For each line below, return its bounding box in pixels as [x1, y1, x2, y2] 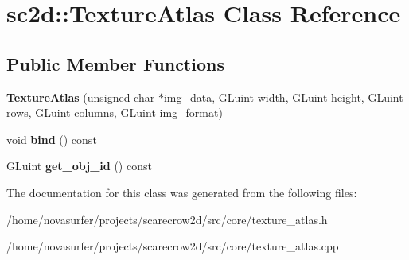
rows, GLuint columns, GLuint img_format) [6, 104, 223, 121]
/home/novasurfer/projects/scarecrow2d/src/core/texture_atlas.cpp [6, 238, 339, 254]
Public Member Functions [6, 51, 224, 76]
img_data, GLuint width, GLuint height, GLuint [163, 88, 403, 105]
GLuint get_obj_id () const [6, 157, 152, 174]
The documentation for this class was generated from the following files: [6, 184, 357, 200]
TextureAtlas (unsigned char [6, 88, 155, 105]
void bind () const [6, 130, 97, 147]
